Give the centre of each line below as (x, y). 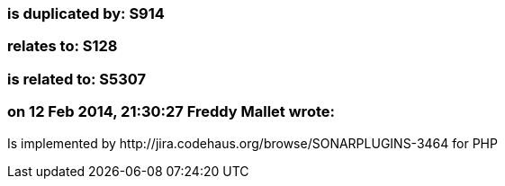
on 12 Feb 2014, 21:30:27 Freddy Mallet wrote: (171, 112)
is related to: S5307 (77, 79)
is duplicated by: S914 (86, 13)
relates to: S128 (63, 46)
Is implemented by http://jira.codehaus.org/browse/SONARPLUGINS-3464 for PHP (252, 143)
